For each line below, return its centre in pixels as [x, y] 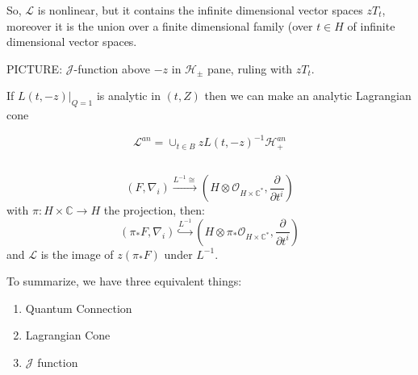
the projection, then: [154, 210]
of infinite [371, 25]
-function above [112, 68]
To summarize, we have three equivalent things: [124, 281]
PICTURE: [35, 68]
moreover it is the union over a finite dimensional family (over [160, 25]
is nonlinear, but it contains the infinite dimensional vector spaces [200, 10]
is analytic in [128, 96]
